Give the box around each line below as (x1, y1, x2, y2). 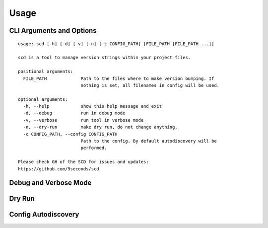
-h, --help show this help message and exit (23, 103, 162, 109)
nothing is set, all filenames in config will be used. (80, 82, 220, 88)
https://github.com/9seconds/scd (18, 166, 99, 171)
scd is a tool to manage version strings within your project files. (18, 55, 191, 61)
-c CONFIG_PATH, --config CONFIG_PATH (23, 131, 118, 137)
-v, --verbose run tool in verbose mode (23, 117, 144, 123)
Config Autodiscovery (9, 210, 79, 219)
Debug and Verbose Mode (9, 179, 92, 187)
